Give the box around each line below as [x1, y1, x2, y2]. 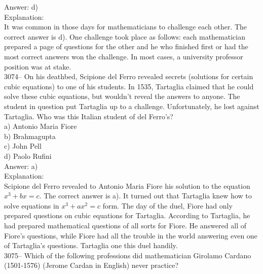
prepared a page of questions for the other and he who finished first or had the [4, 41, 248, 52]
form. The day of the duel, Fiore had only [102, 200, 233, 211]
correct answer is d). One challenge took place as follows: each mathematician [4, 31, 245, 42]
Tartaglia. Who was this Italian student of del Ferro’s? [4, 111, 173, 121]
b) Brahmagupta [4, 130, 56, 141]
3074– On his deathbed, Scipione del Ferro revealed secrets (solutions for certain [4, 71, 253, 82]
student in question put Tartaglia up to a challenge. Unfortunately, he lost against [4, 100, 259, 111]
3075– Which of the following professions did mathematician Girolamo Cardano [4, 250, 251, 260]
